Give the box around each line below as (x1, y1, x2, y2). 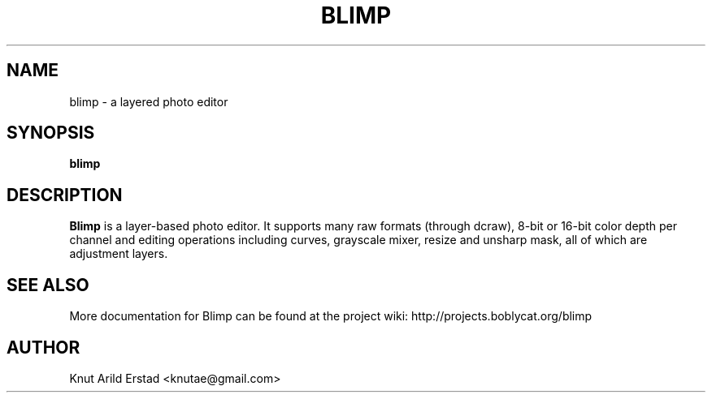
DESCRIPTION (7, 184, 123, 205)
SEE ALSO (7, 274, 89, 295)
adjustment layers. (69, 247, 168, 261)
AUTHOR (7, 337, 80, 358)
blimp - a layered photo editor (69, 94, 228, 109)
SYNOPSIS (7, 122, 95, 144)
